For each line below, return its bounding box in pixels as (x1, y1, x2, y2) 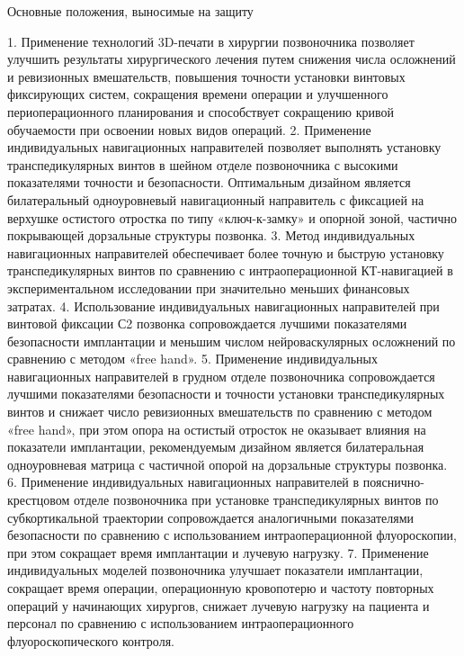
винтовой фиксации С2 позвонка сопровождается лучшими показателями (7, 314, 407, 333)
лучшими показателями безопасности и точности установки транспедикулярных (7, 384, 445, 403)
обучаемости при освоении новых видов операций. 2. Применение (7, 120, 371, 139)
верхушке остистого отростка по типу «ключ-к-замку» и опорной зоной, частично (7, 208, 458, 227)
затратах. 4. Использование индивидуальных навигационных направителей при (7, 296, 440, 315)
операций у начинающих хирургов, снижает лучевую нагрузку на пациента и (7, 596, 430, 615)
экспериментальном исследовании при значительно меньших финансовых (7, 278, 410, 297)
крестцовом (7, 490, 70, 509)
